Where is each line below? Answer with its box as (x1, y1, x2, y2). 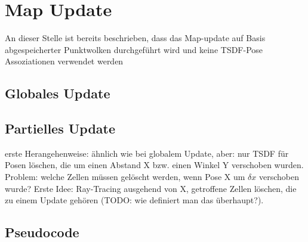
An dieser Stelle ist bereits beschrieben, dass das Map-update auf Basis (5, 32, 266, 44)
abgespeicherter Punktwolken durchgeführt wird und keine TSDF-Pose (5, 43, 263, 55)
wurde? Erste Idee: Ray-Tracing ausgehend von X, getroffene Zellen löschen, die (5, 182, 297, 194)
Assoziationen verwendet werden (5, 55, 124, 67)
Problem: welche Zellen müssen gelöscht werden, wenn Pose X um (5, 170, 245, 183)
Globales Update (5, 84, 110, 103)
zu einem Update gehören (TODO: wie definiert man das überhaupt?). (5, 194, 264, 206)
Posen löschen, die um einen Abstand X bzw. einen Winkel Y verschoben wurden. (5, 159, 304, 171)
